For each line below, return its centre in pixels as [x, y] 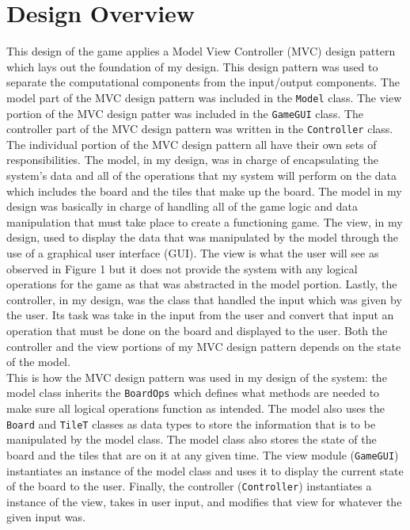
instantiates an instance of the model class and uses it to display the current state [205, 470]
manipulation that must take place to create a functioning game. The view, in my [205, 221]
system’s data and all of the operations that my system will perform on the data [201, 175]
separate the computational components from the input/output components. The [203, 82]
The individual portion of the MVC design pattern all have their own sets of [192, 144]
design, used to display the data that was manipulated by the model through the [203, 237]
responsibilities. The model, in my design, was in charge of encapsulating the [192, 160]
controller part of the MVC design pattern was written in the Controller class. [200, 129]
